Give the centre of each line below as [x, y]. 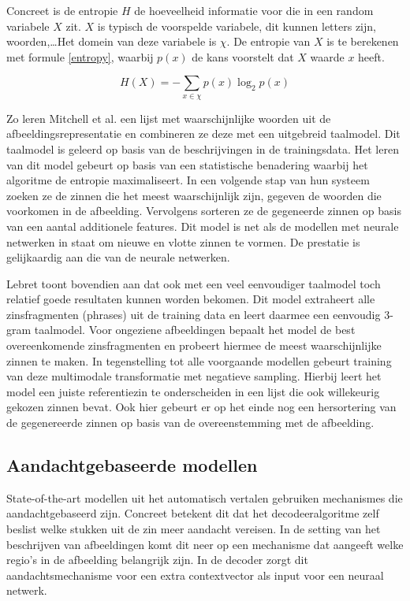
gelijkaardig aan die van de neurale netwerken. [118, 257]
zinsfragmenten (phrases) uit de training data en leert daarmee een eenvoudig [194, 314]
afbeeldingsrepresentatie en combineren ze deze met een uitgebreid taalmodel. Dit [203, 134]
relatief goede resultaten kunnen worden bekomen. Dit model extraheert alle [191, 299]
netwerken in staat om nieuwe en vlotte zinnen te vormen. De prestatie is [183, 241]
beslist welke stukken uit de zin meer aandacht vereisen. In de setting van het [194, 529]
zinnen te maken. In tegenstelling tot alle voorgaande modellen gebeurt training [199, 360]
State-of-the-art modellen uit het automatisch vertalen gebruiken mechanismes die [205, 497]
